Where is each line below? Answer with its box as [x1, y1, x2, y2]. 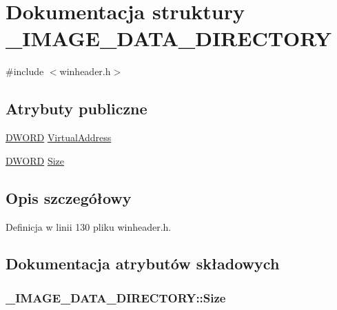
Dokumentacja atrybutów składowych [6, 253, 280, 274]
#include [6, 64, 44, 79]
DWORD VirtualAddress [6, 130, 112, 145]
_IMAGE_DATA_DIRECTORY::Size [6, 289, 226, 306]
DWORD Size [6, 153, 64, 167]
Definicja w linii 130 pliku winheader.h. [6, 219, 172, 234]
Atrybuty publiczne [6, 98, 147, 119]
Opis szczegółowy [6, 187, 132, 208]
